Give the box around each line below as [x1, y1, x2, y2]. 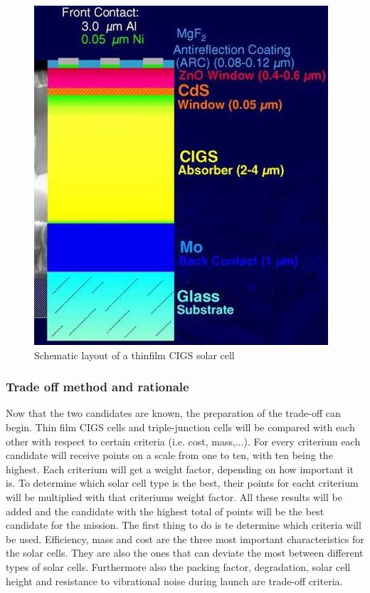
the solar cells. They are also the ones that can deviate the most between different [6, 545, 364, 560]
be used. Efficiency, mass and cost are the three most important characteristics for [6, 531, 364, 546]
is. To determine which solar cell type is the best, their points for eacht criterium [6, 475, 359, 490]
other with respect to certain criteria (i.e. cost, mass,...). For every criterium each [6, 433, 361, 448]
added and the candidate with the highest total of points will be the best [6, 503, 324, 518]
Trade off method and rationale [6, 378, 189, 396]
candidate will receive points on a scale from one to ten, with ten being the [6, 448, 333, 463]
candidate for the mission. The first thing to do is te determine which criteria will [6, 517, 361, 532]
